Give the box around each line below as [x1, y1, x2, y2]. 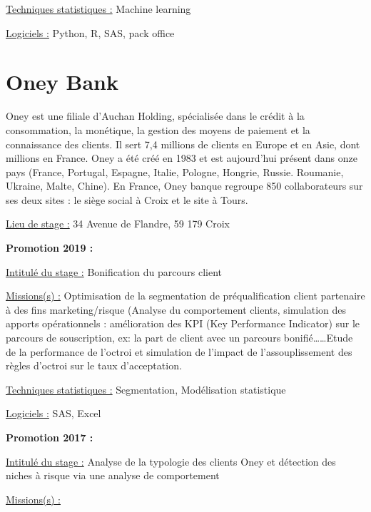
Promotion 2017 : [6, 430, 93, 444]
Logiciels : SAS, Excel [6, 406, 101, 421]
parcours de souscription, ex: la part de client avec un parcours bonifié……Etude [6, 330, 353, 345]
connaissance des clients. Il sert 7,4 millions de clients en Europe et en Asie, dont [6, 136, 360, 151]
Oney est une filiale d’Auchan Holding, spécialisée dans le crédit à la [6, 108, 305, 123]
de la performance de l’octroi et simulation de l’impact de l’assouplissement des [6, 344, 352, 359]
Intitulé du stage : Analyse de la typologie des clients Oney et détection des [6, 454, 336, 469]
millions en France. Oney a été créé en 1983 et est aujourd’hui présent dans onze [6, 150, 357, 165]
